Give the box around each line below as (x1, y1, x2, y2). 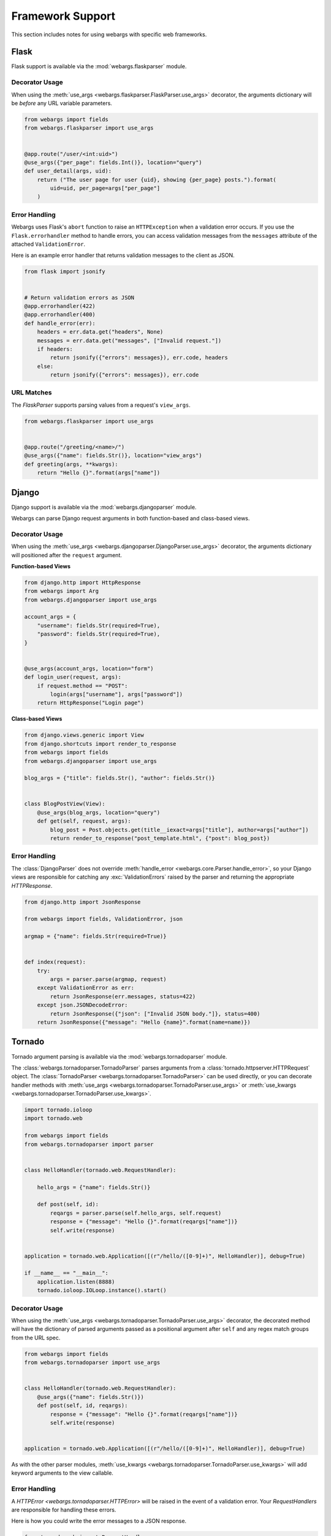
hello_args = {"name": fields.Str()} (37, 1183, 151, 1191)
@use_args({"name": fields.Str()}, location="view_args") (24, 452, 202, 459)
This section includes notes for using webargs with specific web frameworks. (11, 31, 207, 38)
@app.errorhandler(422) (24, 302, 96, 310)
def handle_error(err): (24, 319, 96, 327)
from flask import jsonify (24, 268, 105, 275)
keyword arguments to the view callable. (11, 1469, 113, 1477)
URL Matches (11, 388, 52, 397)
